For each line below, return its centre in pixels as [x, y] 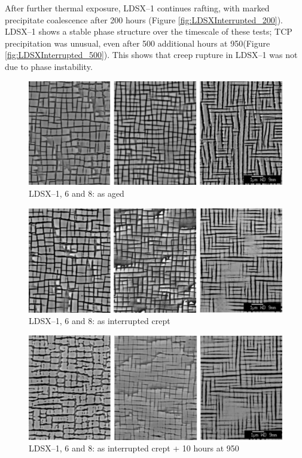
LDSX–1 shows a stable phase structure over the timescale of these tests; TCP [149, 31]
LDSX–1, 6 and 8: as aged [77, 193]
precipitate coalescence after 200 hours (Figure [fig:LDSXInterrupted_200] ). [144, 19]
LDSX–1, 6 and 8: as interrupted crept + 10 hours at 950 [134, 448]
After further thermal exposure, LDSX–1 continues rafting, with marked [137, 8]
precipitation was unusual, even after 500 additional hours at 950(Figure [138, 43]
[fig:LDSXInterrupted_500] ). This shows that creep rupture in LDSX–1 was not [151, 55]
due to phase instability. [49, 66]
